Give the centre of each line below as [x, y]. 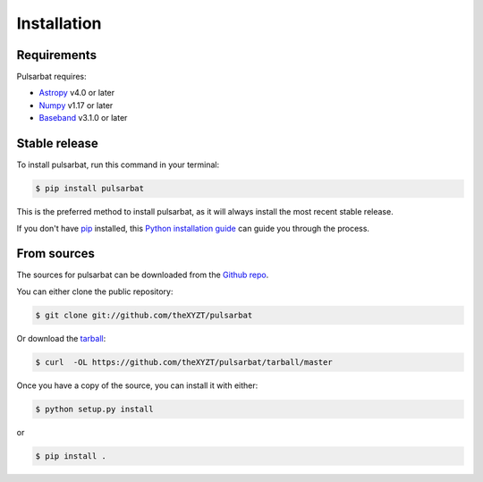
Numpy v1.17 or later [76, 105]
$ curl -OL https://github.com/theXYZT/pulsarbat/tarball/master [184, 362]
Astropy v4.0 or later [77, 93]
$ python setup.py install [94, 409]
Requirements [57, 55]
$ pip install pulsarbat [90, 189]
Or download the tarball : [61, 338]
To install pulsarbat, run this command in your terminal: [118, 165]
